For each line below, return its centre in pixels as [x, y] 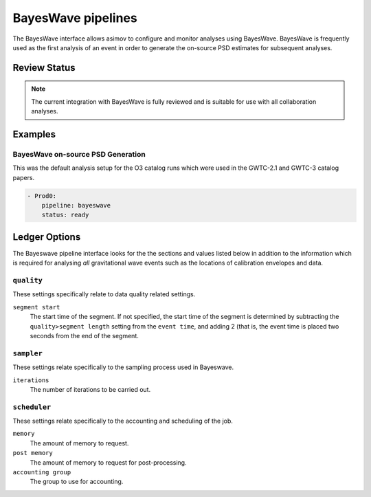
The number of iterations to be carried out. [90, 389]
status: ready [65, 215]
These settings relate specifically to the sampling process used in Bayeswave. [123, 367]
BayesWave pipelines [75, 18]
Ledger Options [47, 237]
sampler [27, 353]
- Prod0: [42, 196]
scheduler [32, 407]
